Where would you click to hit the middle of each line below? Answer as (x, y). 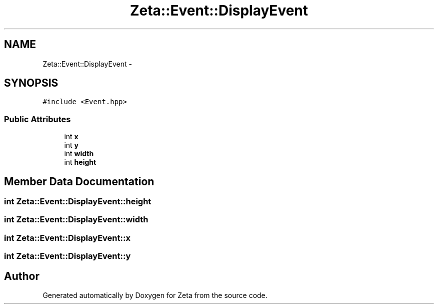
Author (22, 276)
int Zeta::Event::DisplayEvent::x (67, 238)
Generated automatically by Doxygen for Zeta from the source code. (155, 295)
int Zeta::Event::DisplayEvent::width (76, 220)
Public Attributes (37, 119)
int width (79, 154)
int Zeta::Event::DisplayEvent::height (78, 202)
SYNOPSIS (31, 83)
